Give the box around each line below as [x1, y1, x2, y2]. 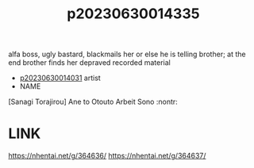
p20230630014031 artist [19, 73, 101, 83]
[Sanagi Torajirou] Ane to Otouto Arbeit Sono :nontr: [8, 97, 179, 107]
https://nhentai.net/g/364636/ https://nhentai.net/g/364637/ [8, 151, 206, 161]
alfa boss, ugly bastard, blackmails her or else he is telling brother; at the [8, 49, 246, 59]
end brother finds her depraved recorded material [8, 58, 171, 67]
